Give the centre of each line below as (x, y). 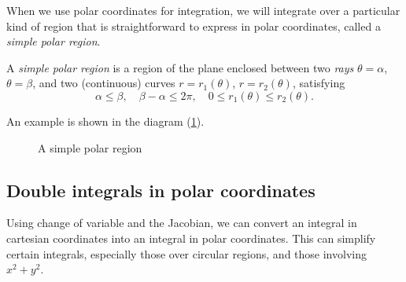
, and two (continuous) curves (104, 83)
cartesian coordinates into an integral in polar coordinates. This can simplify (191, 238)
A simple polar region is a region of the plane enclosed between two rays (180, 67)
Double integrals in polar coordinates (161, 190)
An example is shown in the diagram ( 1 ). (105, 121)
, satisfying (319, 83)
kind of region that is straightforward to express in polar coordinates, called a (194, 26)
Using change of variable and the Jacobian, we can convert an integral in (182, 223)
